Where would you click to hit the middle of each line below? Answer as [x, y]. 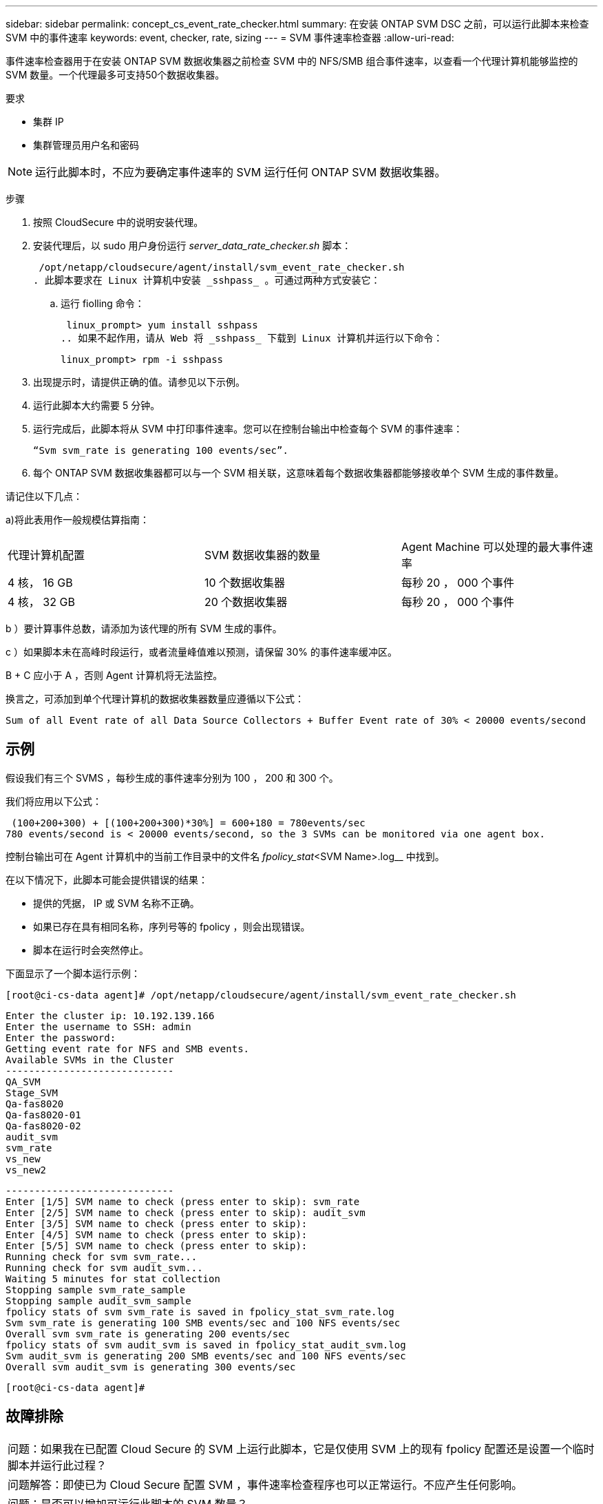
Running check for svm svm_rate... [102, 1256]
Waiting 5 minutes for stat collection [113, 1278]
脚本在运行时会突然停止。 [91, 950]
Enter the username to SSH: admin [98, 1026]
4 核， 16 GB [40, 583]
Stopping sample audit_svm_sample [98, 1301]
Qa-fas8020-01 [43, 1115]
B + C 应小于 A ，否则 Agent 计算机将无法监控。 [114, 675]
